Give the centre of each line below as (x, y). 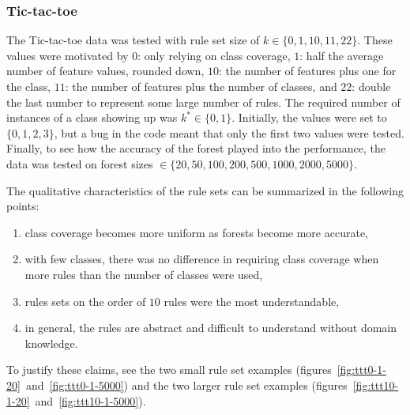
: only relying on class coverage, (214, 55)
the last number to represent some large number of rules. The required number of (203, 102)
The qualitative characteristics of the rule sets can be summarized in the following (205, 190)
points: (23, 206)
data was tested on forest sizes (80, 163)
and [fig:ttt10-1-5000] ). (90, 400)
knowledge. (51, 343)
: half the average (342, 55)
